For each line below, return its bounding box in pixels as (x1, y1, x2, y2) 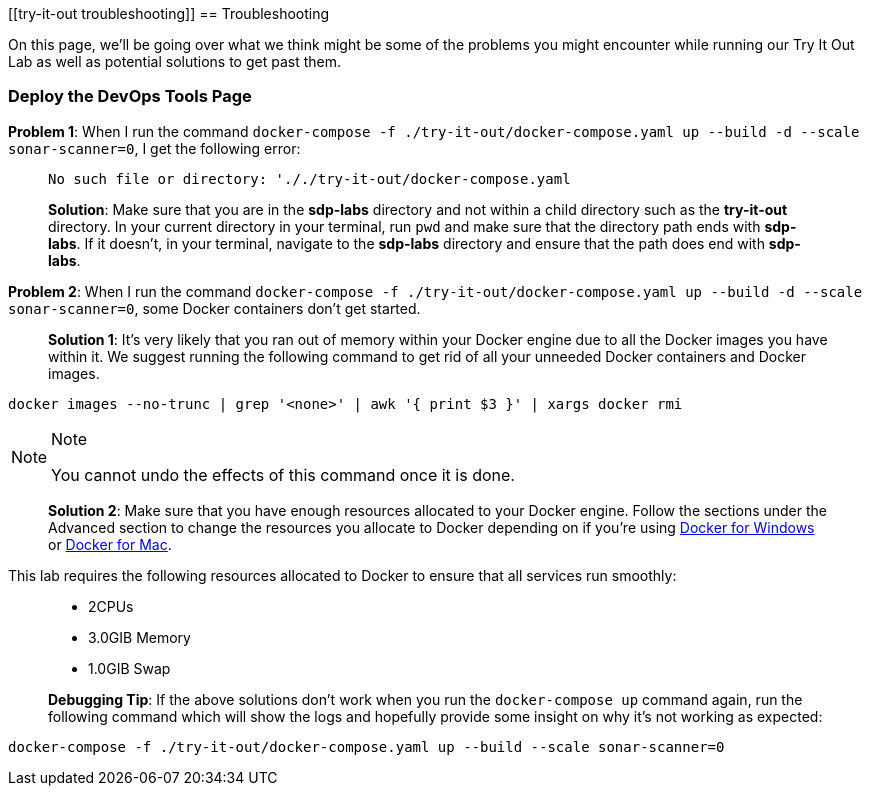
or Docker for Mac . (48, 535, 172, 553)
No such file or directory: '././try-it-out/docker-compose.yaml (48, 170, 571, 187)
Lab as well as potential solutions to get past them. (8, 53, 342, 70)
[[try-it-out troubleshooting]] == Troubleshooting (8, 5, 330, 22)
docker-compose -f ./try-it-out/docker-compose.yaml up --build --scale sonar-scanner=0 (8, 738, 725, 755)
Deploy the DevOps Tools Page (8, 86, 252, 107)
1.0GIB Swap (88, 659, 171, 677)
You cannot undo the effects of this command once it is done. (51, 464, 515, 485)
